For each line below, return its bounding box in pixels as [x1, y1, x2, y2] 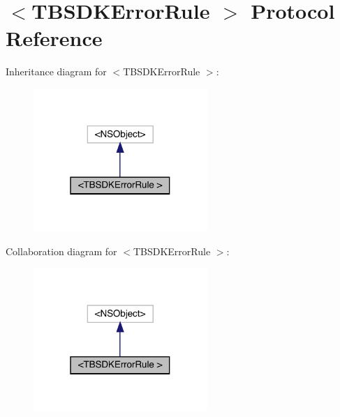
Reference [6, 24, 103, 52]
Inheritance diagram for [6, 64, 107, 79]
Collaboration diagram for [6, 243, 117, 258]
